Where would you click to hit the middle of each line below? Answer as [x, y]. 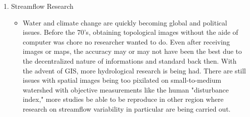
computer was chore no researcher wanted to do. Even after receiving [126, 41]
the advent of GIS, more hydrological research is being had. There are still [134, 70]
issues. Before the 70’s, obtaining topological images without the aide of [130, 32]
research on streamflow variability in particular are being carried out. [127, 108]
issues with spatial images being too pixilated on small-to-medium [122, 80]
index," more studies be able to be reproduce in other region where [123, 99]
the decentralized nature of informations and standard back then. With [130, 60]
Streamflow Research [42, 6]
